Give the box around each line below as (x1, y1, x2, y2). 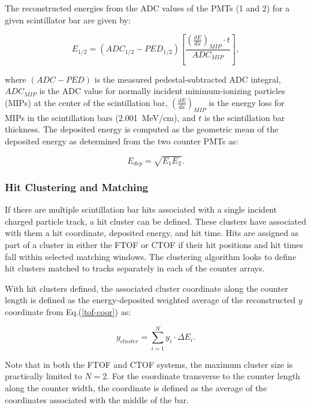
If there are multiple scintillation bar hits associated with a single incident (5, 203, 277, 216)
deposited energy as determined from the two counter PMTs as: (5, 134, 238, 147)
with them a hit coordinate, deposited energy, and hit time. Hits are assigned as (5, 226, 299, 239)
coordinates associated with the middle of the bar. (5, 393, 189, 406)
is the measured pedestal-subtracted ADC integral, (94, 72, 281, 85)
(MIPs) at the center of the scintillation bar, (5, 96, 168, 108)
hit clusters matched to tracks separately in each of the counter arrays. (5, 262, 265, 274)
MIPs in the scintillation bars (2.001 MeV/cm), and (5, 111, 196, 123)
